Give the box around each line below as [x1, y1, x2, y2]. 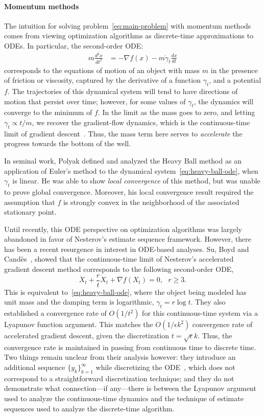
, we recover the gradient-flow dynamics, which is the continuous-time [32, 117, 250, 127]
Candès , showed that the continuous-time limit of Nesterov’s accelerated [4, 253, 234, 264]
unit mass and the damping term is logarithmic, [4, 296, 154, 307]
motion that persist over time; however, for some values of [4, 96, 186, 106]
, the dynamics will [194, 96, 254, 106]
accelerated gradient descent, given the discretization [4, 330, 170, 341]
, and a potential [209, 75, 261, 85]
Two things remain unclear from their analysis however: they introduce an [4, 352, 236, 362]
